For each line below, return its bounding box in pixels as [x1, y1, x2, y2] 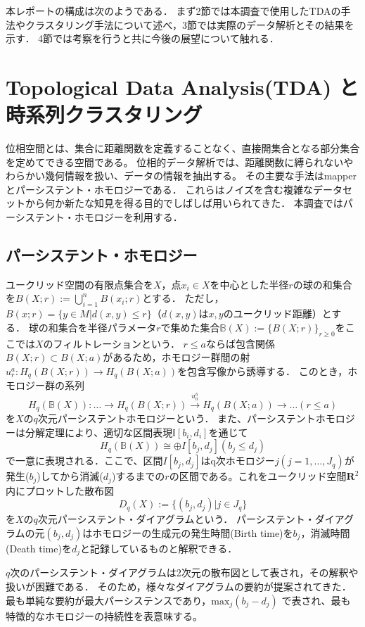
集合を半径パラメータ [58, 319, 157, 334]
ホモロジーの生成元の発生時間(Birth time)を [92, 525, 293, 540]
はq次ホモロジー [200, 453, 275, 468]
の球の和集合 [293, 277, 352, 291]
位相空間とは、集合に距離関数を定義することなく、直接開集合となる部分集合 [6, 141, 360, 156]
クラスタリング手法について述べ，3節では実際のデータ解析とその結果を [25, 17, 354, 32]
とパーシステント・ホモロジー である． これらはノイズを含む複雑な [6, 182, 313, 196]
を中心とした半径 [210, 277, 289, 291]
